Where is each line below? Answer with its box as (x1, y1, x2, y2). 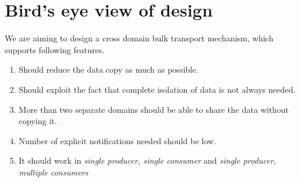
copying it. (18, 115, 57, 127)
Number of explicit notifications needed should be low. (18, 134, 217, 147)
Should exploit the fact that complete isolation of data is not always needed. (18, 83, 296, 95)
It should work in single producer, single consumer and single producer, (18, 154, 276, 167)
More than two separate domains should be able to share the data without (18, 103, 289, 115)
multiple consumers (18, 165, 89, 178)
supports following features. (5, 43, 105, 56)
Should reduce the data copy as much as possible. (18, 63, 199, 76)
